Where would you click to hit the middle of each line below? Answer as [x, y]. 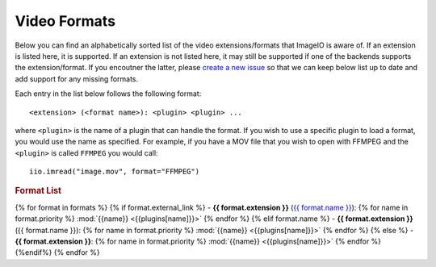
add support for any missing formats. [77, 79]
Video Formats [65, 21]
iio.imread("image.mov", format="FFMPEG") [115, 172]
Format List [38, 191]
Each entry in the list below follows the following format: [108, 94]
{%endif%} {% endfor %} [57, 252]
